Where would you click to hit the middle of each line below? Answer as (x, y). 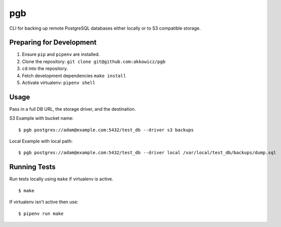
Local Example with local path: (41, 141)
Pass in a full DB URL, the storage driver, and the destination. (73, 109)
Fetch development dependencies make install (74, 75)
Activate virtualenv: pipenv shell (59, 83)
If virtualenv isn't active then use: (44, 202)
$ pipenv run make (41, 213)
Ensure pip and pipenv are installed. (61, 54)
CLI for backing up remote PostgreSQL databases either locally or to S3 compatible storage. (105, 28)
